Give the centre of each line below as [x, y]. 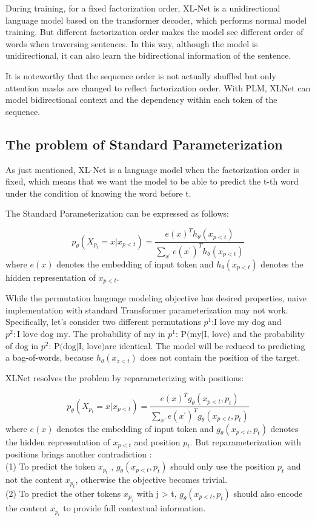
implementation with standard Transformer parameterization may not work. [147, 310]
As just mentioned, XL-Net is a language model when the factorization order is [152, 169]
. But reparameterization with [246, 441]
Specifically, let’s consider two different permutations [103, 322]
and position [157, 441]
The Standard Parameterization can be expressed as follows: [117, 213]
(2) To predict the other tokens [63, 493]
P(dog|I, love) [80, 346]
